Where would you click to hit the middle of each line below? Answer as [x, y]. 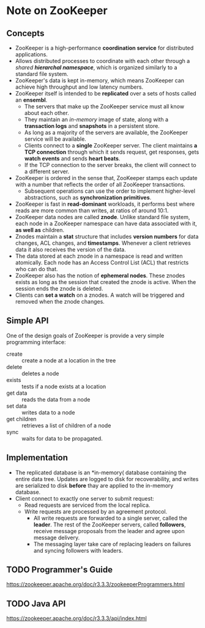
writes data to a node [48, 412]
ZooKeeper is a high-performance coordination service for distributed [104, 48]
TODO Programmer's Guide [60, 570]
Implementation [37, 458]
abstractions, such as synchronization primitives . [88, 197]
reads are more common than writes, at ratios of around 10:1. [92, 211]
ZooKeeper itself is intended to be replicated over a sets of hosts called [106, 93]
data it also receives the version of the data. [71, 249]
